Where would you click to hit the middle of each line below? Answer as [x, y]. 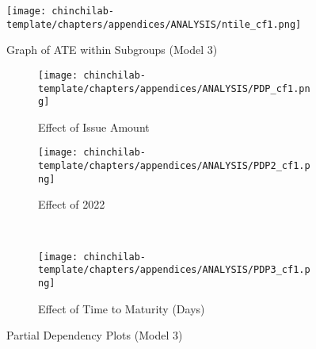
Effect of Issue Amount [94, 127]
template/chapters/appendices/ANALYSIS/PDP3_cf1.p [174, 270]
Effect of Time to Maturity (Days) [122, 308]
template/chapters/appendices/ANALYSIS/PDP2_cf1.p [174, 166]
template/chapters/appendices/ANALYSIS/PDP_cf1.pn [174, 88]
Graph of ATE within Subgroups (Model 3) [112, 50]
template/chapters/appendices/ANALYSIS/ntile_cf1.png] [154, 24]
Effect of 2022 [72, 204]
